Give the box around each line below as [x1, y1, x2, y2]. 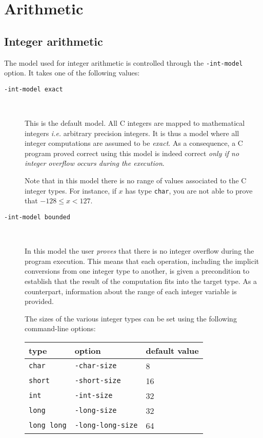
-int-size [74, 391, 113, 400]
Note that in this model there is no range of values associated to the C [25, 175, 247, 186]
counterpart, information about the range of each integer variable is [25, 285, 237, 296]
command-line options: [25, 323, 96, 334]
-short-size [74, 376, 121, 385]
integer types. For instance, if [25, 185, 116, 196]
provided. [25, 296, 54, 307]
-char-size [74, 361, 117, 370]
